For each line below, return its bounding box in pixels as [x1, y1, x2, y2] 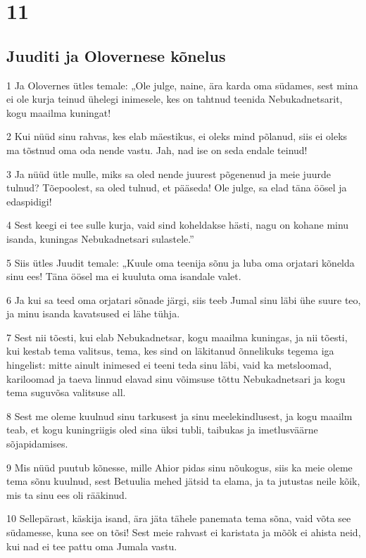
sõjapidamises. [6, 436, 68, 451]
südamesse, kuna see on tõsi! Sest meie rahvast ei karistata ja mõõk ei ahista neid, [6, 525, 361, 540]
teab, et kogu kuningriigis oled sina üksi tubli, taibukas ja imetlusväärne [6, 422, 318, 437]
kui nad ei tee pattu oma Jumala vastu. [6, 538, 177, 553]
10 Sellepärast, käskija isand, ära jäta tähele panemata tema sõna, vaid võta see [6, 511, 351, 526]
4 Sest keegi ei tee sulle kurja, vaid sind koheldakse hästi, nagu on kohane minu [6, 217, 349, 232]
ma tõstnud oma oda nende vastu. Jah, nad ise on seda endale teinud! [6, 142, 308, 157]
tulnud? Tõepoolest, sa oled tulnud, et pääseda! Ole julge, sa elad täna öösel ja [6, 180, 347, 195]
